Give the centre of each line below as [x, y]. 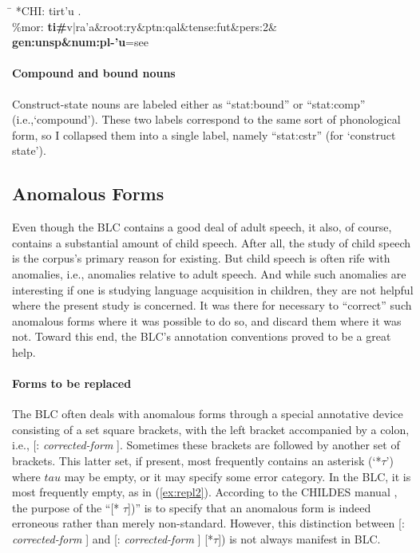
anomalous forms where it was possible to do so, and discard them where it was [207, 320]
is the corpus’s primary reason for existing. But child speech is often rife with [201, 258]
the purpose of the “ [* [66, 507]
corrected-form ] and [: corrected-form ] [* [113, 539]
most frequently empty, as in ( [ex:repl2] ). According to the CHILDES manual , [205, 492]
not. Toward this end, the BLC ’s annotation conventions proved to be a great [202, 336]
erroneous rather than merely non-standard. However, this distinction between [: [208, 523]
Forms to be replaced [72, 383]
